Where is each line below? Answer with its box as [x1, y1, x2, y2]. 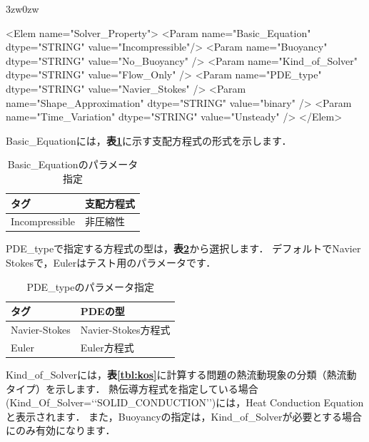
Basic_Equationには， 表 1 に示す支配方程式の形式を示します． [6, 133, 292, 148]
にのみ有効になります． [6, 423, 116, 438]
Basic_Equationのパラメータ [7, 157, 138, 172]
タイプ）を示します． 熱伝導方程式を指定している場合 [6, 381, 258, 396]
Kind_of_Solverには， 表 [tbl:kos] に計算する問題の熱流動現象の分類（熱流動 [6, 367, 357, 382]
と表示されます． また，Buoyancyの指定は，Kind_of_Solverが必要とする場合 [6, 408, 363, 423]
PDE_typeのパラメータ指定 [26, 279, 155, 294]
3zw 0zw [6, 1, 39, 16]
